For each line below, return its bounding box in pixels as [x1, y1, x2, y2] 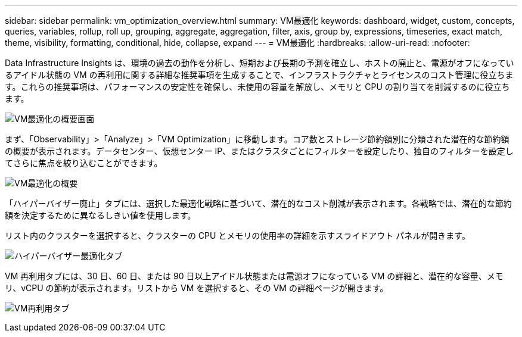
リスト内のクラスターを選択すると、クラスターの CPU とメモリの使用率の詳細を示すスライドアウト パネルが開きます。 [5, 230, 470, 241]
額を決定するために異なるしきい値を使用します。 [5, 210, 196, 220]
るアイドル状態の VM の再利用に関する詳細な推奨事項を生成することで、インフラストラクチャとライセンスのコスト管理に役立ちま [5, 70, 514, 80]
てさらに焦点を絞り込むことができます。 [5, 158, 163, 168]
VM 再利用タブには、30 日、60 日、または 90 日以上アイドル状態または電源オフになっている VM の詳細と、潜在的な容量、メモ [5, 271, 504, 281]
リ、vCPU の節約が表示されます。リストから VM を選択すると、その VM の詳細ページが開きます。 [5, 283, 389, 293]
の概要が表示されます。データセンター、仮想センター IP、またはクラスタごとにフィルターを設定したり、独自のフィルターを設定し [5, 146, 514, 156]
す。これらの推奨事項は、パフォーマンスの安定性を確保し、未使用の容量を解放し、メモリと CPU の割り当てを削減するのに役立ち [5, 82, 510, 92]
